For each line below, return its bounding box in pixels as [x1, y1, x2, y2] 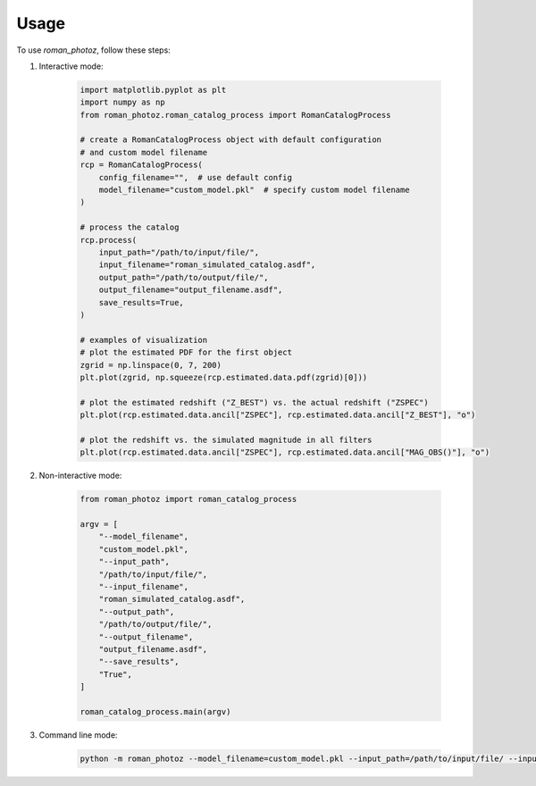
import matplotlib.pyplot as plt [80, 85, 227, 95]
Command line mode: [38, 729, 118, 740]
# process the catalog [80, 222, 180, 232]
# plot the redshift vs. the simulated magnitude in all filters [80, 434, 373, 445]
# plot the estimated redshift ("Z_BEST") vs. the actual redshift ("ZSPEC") [80, 397, 429, 407]
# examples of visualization [80, 335, 208, 345]
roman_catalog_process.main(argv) [80, 707, 231, 716]
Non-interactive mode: [38, 470, 122, 481]
